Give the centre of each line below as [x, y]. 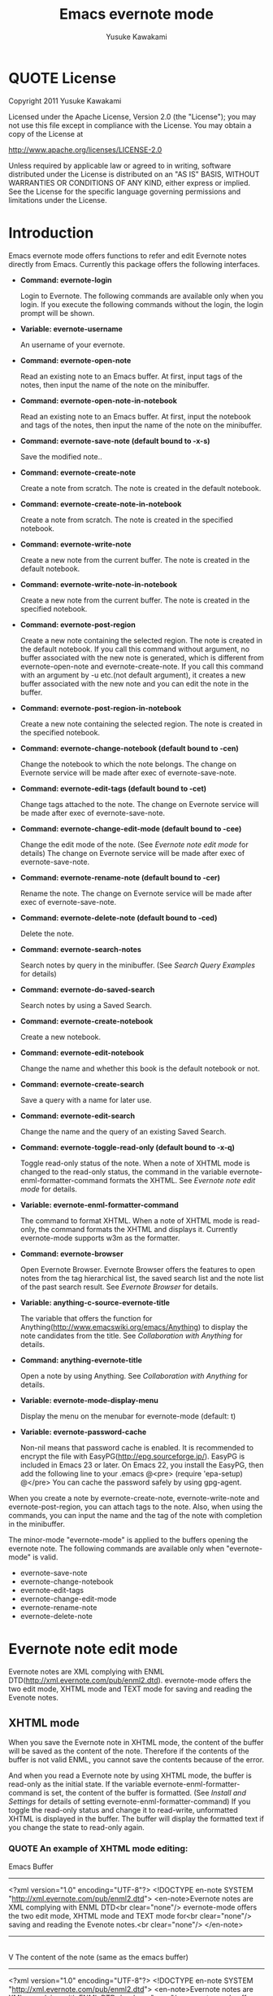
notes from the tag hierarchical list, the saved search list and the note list [142, 1278]
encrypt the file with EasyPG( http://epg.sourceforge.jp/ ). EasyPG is [132, 1456]
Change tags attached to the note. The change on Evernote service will [139, 804]
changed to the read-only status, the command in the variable [123, 1171]
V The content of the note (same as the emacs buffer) [99, 1957]
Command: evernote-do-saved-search [87, 989]
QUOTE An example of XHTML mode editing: [98, 1849]
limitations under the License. [58, 200]
